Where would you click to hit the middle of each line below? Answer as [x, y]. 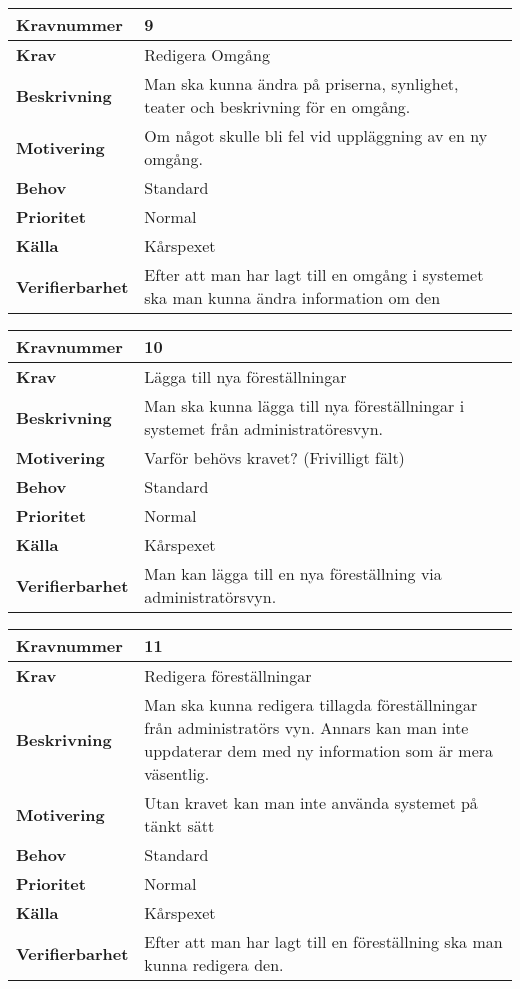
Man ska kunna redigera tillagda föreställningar [311, 704]
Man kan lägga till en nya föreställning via [293, 573]
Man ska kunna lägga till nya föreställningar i [304, 405]
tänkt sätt [179, 825]
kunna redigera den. [214, 964]
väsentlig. [177, 773]
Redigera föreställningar [228, 675]
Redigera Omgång [207, 54]
